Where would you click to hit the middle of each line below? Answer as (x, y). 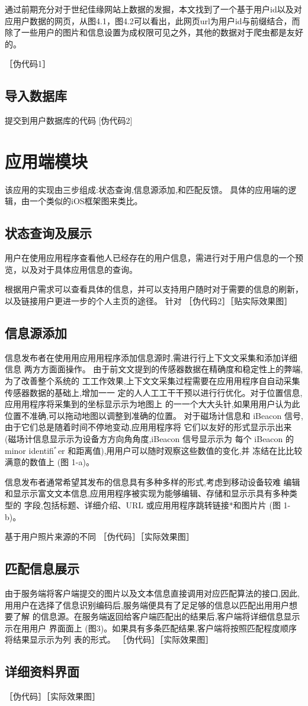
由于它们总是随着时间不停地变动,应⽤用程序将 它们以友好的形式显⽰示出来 (148, 427)
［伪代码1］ (28, 64)
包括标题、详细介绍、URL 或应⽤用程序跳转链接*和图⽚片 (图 (162, 504)
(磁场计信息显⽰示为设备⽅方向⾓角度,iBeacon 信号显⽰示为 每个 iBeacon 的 (150, 439)
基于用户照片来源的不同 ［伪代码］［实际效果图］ (100, 536)
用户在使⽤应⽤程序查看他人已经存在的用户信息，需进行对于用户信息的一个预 (154, 258)
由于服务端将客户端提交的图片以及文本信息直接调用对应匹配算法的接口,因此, (152, 593)
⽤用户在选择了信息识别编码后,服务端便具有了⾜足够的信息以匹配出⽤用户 (147, 605)
